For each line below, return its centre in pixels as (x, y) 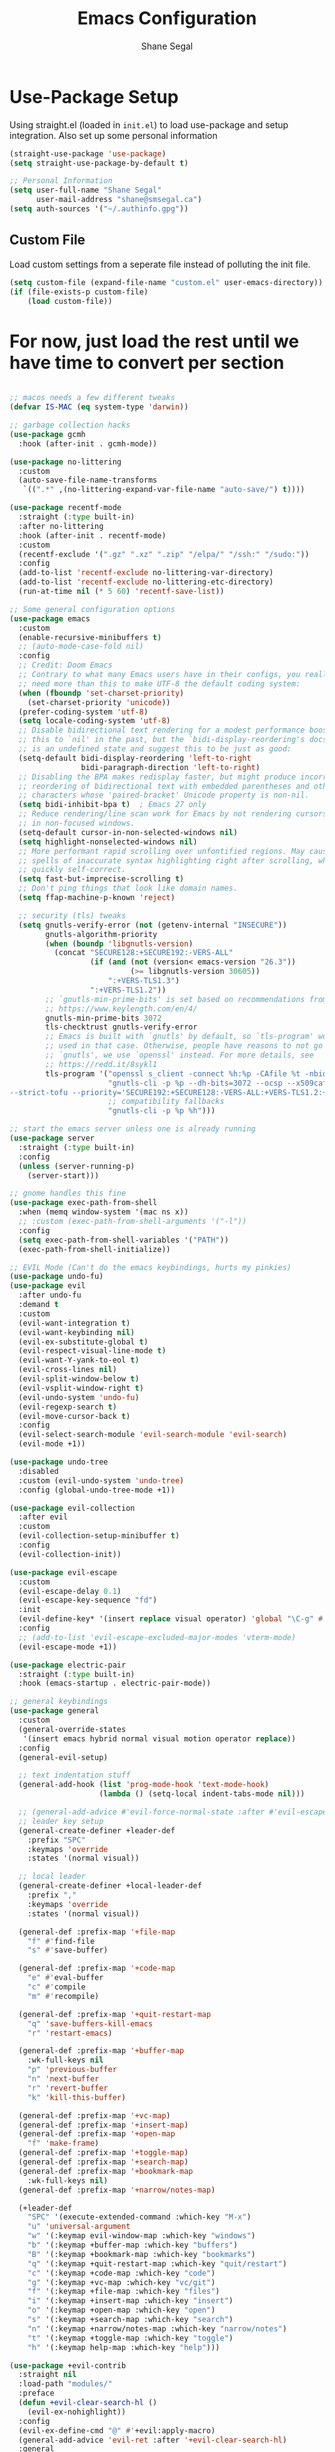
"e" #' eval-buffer (65, 1978)
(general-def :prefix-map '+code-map (97, 1968)
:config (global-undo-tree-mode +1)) (97, 1490)
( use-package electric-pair (68, 1665)
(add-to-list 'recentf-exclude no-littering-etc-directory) (146, 582)
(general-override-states (72, 1729)
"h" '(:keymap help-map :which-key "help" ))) (124, 2347)
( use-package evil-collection (72, 1508)
